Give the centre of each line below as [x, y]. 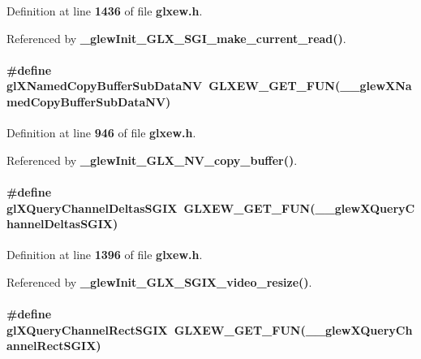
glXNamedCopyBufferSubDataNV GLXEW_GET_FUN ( [174, 86]
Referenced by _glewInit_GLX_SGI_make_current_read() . [176, 38]
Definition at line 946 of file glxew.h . [101, 133]
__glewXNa [376, 86]
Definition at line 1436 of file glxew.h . [105, 11]
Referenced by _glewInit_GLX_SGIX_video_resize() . [159, 281]
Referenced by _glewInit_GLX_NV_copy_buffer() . [152, 160]
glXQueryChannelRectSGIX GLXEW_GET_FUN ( [156, 329]
